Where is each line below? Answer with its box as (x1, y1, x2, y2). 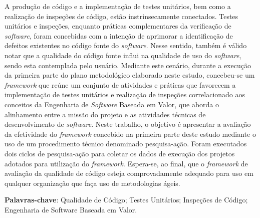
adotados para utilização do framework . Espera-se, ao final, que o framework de (5, 158, 248, 168)
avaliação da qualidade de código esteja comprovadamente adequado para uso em (5, 168, 253, 178)
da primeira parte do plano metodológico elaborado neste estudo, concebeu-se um (5, 70, 255, 80)
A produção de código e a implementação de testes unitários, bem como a (5, 1, 231, 11)
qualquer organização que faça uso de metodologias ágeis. (5, 177, 180, 188)
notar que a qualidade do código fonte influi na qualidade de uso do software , (5, 50, 241, 60)
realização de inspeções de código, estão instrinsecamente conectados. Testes (5, 11, 238, 21)
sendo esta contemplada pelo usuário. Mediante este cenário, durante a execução (5, 60, 251, 70)
